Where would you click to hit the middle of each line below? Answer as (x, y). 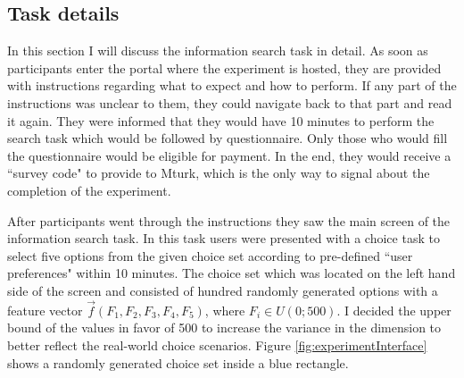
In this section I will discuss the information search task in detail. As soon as (218, 50)
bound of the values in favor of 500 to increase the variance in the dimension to (224, 328)
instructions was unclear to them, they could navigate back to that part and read (230, 102)
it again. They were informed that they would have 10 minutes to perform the (221, 120)
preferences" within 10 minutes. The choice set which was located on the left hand (232, 273)
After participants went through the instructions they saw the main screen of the (229, 220)
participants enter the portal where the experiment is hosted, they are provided (224, 67)
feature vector (45, 310)
